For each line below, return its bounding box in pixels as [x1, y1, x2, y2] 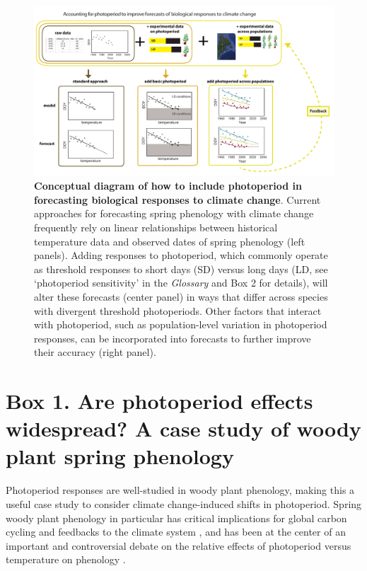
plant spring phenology [6, 442, 234, 471]
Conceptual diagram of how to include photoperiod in [34, 178, 303, 193]
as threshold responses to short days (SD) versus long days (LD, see [34, 261, 328, 276]
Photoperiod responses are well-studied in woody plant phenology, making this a [6, 483, 355, 497]
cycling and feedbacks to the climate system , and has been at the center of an [6, 524, 346, 539]
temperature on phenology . [6, 552, 126, 567]
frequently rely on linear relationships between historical [34, 219, 278, 234]
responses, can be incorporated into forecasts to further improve [34, 330, 311, 345]
